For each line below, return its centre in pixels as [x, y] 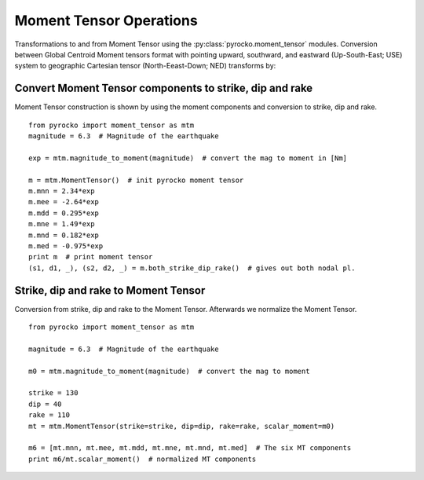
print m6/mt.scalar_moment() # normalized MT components [143, 459]
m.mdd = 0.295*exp [64, 213]
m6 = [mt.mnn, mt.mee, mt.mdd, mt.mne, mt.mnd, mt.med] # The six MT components [190, 448]
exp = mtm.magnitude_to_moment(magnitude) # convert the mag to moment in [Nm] [188, 158]
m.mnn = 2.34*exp [62, 191]
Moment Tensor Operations [106, 20]
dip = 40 [45, 404]
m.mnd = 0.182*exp [64, 235]
